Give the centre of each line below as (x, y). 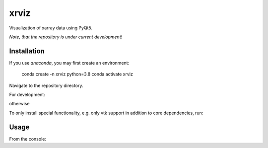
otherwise (19, 104)
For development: (27, 95)
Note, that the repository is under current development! (66, 37)
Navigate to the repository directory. (46, 85)
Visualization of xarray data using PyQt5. (51, 28)
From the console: (28, 139)
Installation (27, 51)
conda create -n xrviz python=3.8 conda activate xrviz (77, 74)
